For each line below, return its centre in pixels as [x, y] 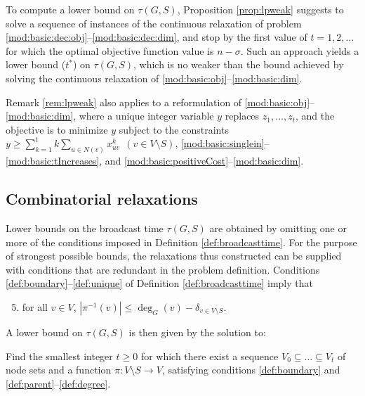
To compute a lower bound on [70, 9]
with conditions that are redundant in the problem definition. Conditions [163, 269]
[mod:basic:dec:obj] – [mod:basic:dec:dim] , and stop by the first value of [157, 37]
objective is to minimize [57, 129]
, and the [315, 116]
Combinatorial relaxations [102, 199]
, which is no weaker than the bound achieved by [238, 64]
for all [35, 306]
